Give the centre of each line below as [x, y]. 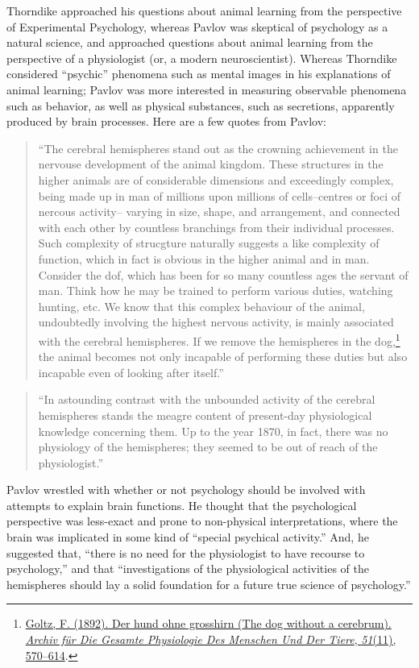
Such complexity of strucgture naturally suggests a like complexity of [209, 243]
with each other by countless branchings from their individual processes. [216, 227]
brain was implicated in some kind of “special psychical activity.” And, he [188, 537]
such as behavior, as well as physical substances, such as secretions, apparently [201, 105]
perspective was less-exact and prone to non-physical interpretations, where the [202, 521]
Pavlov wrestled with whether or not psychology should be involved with [186, 490]
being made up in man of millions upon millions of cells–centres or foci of [219, 195]
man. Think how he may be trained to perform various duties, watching [216, 290]
